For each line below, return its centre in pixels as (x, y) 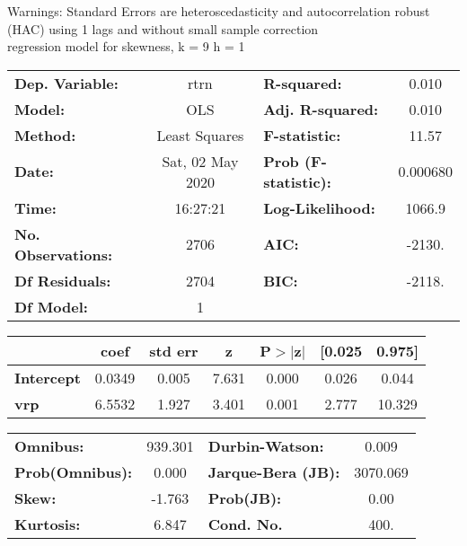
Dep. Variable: (66, 83)
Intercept (48, 377)
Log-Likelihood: (319, 207)
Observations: (64, 254)
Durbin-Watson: (266, 445)
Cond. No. (245, 524)
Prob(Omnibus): (74, 471)
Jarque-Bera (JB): (274, 471)
